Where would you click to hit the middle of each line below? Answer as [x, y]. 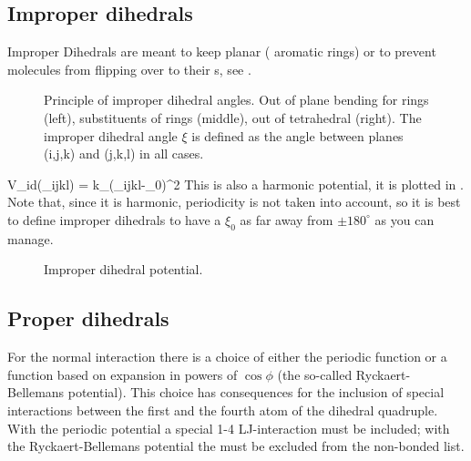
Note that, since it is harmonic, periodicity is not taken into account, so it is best [234, 202]
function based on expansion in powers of [123, 374]
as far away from [287, 219]
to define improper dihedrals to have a [114, 219]
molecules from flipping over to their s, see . [129, 69]
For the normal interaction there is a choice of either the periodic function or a [227, 357]
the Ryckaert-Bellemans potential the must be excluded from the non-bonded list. [236, 446]
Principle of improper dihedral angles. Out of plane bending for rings [236, 100]
